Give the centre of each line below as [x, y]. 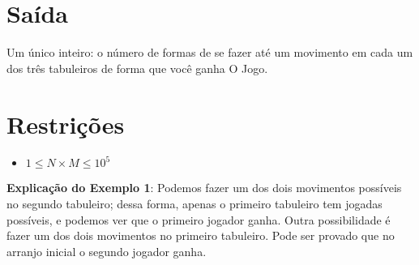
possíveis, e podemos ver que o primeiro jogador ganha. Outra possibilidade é [199, 219]
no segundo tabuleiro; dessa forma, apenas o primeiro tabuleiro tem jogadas [195, 204]
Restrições [66, 124]
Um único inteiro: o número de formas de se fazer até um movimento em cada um [210, 52]
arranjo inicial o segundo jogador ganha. [107, 251]
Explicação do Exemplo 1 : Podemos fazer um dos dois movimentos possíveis [204, 188]
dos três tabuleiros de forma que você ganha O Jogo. [137, 68]
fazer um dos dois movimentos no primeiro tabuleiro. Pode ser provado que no [201, 235]
